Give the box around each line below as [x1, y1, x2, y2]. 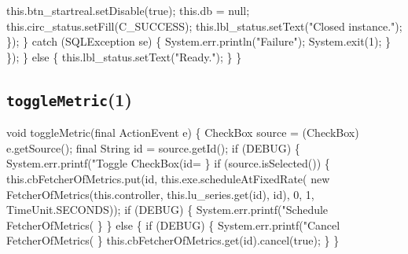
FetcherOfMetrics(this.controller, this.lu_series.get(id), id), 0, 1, [6, 186, 314, 202]
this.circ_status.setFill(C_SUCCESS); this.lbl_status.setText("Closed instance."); [6, 17, 402, 34]
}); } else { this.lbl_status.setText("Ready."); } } [6, 48, 242, 64]
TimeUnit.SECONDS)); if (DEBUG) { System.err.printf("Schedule [6, 201, 329, 218]
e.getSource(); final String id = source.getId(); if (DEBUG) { [6, 139, 300, 156]
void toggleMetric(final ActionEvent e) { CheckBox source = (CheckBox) [6, 124, 359, 141]
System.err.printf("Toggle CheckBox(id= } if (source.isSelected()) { [6, 155, 330, 171]
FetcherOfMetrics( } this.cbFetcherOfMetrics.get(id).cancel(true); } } [6, 232, 340, 248]
